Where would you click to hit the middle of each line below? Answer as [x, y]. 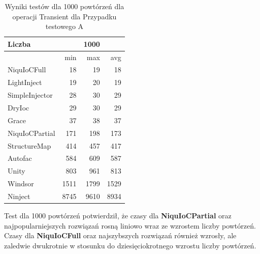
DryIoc [19, 107]
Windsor [21, 184]
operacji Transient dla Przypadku [64, 16]
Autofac [20, 158]
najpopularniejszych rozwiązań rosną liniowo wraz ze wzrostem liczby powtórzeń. [130, 225]
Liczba [19, 44]
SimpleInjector [30, 95]
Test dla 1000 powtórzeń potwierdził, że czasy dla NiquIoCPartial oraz [118, 215]
